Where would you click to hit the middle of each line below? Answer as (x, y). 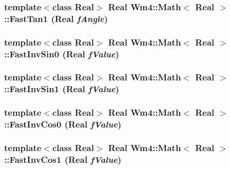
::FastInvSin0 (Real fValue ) (62, 54)
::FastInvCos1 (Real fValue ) (63, 159)
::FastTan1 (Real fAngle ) (56, 18)
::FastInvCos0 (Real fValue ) (63, 124)
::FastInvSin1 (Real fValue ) (62, 89)
